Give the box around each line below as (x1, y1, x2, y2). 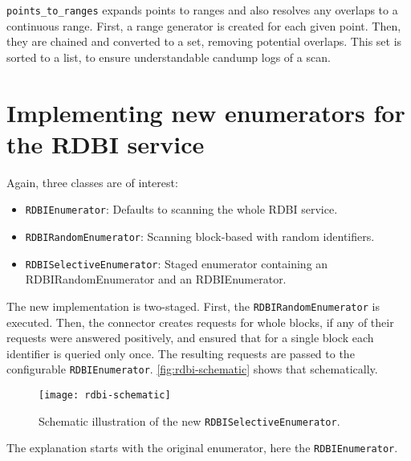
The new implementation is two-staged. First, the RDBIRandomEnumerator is (6, 297, 380, 314)
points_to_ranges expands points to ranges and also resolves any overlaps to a (6, 2, 398, 18)
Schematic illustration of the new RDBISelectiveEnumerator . (39, 412, 340, 429)
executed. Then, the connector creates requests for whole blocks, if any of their (6, 313, 394, 330)
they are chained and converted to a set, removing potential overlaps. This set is (6, 33, 402, 50)
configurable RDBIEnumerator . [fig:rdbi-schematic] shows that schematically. (6, 361, 378, 377)
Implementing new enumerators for (6, 96, 405, 129)
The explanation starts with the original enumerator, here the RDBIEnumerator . (6, 439, 398, 456)
